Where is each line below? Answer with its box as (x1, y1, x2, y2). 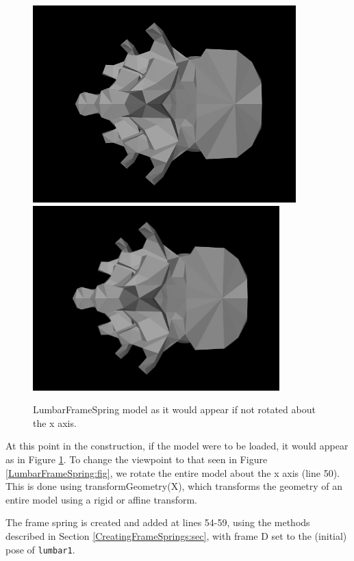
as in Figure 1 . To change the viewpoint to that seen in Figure (5, 452, 268, 466)
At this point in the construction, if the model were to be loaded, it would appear (5, 439, 349, 453)
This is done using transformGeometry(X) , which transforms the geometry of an (5, 479, 342, 493)
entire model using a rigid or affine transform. (5, 492, 197, 506)
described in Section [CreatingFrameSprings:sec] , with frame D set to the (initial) (5, 528, 347, 543)
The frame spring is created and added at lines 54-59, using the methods (5, 515, 310, 530)
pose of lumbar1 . (5, 542, 75, 556)
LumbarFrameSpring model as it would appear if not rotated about (33, 402, 316, 417)
